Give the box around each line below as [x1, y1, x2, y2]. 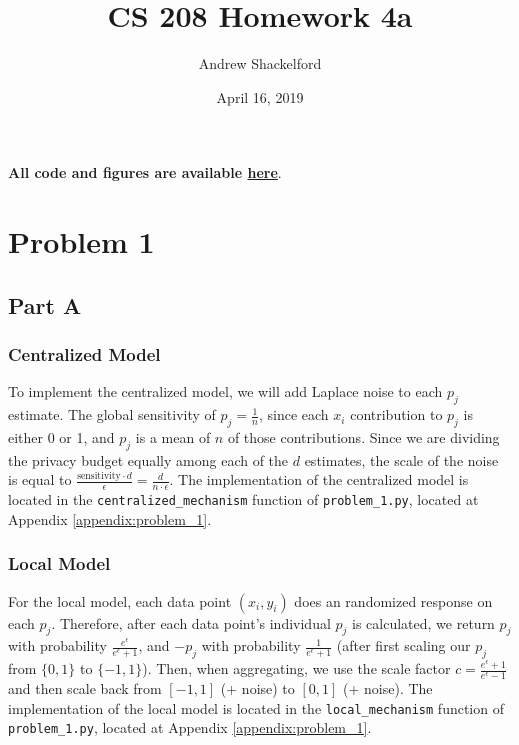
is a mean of [135, 426, 211, 447]
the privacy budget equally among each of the [8, 449, 289, 470]
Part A [8, 289, 82, 320]
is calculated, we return [352, 612, 495, 633]
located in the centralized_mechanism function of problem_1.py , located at [8, 489, 479, 510]
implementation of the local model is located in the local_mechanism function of [8, 697, 504, 718]
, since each [258, 404, 329, 425]
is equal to [8, 469, 72, 490]
